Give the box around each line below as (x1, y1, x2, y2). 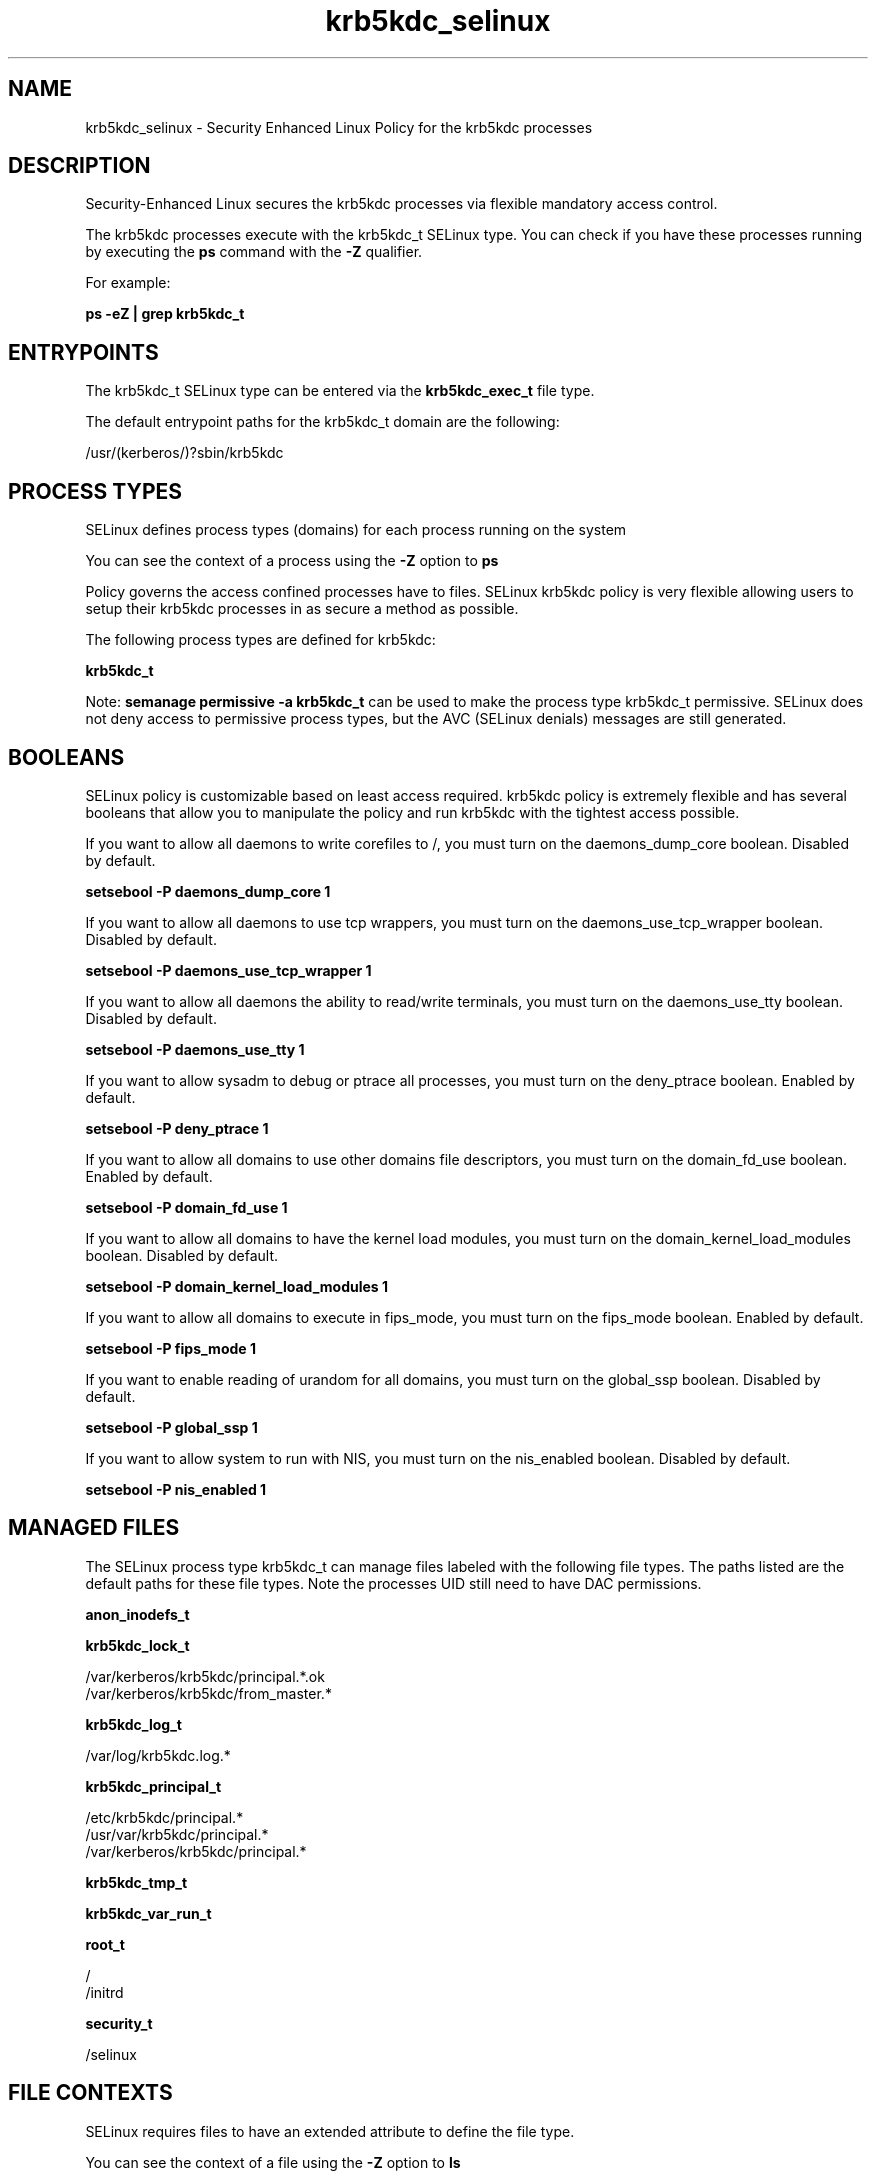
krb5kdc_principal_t (85, 1777, 222, 1795)
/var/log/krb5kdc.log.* (85, 1746, 231, 1764)
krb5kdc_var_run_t (85, 1904, 212, 1922)
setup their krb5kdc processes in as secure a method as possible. (85, 600, 519, 618)
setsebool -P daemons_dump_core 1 (85, 882, 331, 900)
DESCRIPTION (8, 153, 151, 179)
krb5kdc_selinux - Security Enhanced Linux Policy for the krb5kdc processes (85, 118, 593, 136)
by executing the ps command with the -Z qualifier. (85, 243, 423, 261)
